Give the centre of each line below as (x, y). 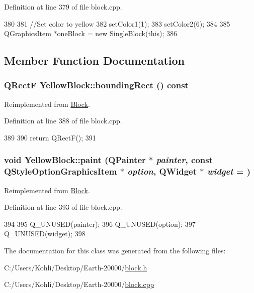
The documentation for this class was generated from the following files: (115, 251)
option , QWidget (162, 171)
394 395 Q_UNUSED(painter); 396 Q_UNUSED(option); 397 (100, 224)
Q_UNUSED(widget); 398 (45, 234)
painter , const (184, 160)
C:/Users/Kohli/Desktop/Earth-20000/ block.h (76, 267)
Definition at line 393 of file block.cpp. (63, 207)
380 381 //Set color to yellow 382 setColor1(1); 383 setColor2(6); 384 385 (117, 23)
